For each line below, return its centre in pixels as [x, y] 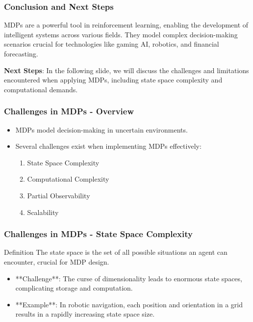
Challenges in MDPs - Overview [69, 111]
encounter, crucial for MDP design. [57, 261]
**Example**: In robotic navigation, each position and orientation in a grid [129, 304]
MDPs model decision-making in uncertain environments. [101, 129]
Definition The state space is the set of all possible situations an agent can [116, 252]
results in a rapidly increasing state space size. [85, 314]
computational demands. [41, 89]
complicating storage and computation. [74, 288]
